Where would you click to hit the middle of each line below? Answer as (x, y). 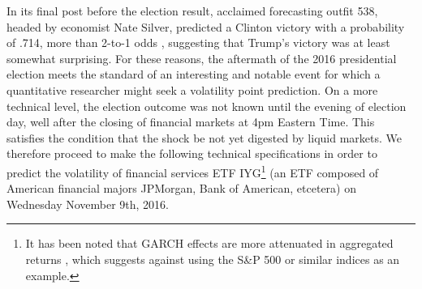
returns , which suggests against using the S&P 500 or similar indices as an (213, 259)
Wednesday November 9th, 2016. (88, 204)
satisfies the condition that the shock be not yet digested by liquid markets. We (204, 137)
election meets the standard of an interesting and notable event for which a (194, 74)
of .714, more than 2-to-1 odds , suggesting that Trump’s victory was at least (198, 42)
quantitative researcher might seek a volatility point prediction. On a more (192, 89)
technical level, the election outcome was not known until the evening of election (207, 106)
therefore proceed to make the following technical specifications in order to (192, 153)
